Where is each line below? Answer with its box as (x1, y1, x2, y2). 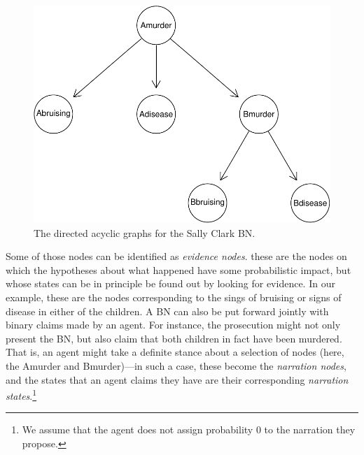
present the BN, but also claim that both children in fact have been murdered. (6, 331, 342, 345)
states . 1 (6, 387, 37, 403)
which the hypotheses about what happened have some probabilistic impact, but (6, 262, 351, 277)
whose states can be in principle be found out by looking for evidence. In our (6, 276, 335, 291)
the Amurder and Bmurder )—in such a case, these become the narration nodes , (6, 359, 346, 373)
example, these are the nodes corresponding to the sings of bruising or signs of (6, 290, 342, 305)
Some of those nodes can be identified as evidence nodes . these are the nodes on (6, 249, 347, 263)
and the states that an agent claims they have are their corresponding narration (6, 372, 349, 387)
